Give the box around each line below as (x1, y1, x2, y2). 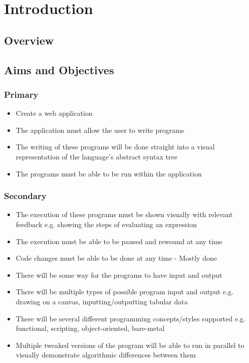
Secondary (4, 190, 47, 202)
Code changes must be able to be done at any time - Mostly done (16, 253, 217, 263)
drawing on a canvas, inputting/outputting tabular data (16, 296, 188, 306)
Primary (4, 88, 39, 100)
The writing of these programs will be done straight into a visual (16, 141, 215, 152)
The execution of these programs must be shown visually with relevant (16, 209, 233, 220)
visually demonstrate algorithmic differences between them (16, 349, 196, 360)
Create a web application (16, 108, 93, 118)
